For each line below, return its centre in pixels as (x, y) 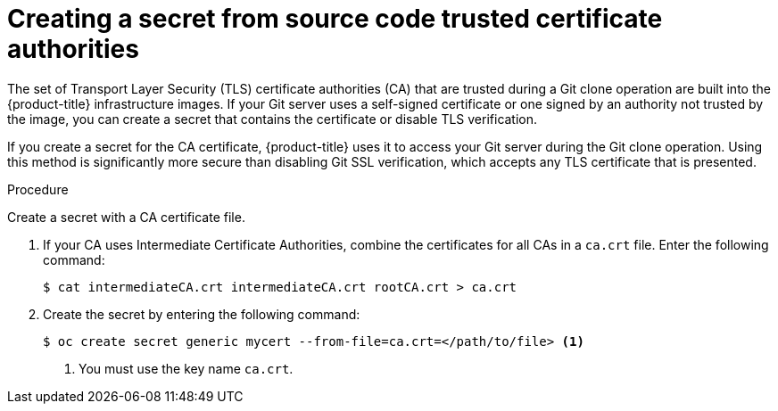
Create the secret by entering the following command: (202, 314)
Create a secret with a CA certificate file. (126, 217)
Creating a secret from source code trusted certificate (335, 19)
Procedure (38, 189)
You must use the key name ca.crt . (186, 368)
